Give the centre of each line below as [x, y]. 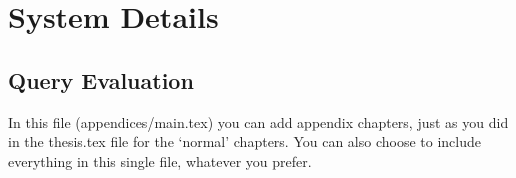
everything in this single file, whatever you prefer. [160, 160]
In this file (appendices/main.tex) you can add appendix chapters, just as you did [258, 121]
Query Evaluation [101, 79]
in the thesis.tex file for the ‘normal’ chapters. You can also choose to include [244, 141]
